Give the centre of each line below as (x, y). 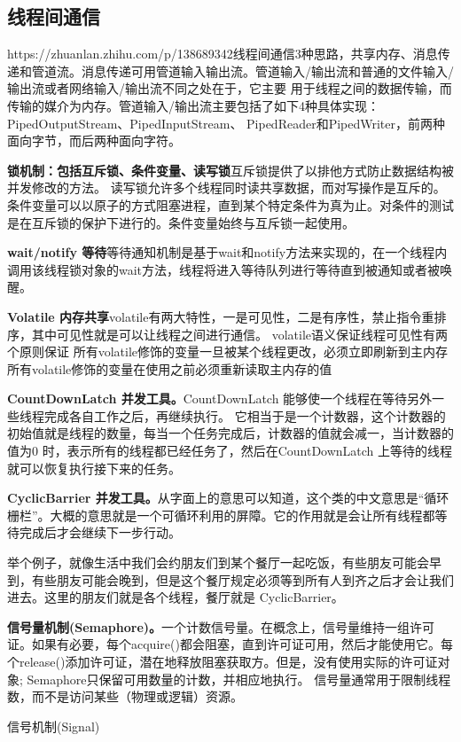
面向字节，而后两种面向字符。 (94, 141)
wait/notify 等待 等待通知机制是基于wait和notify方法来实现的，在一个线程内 (227, 252)
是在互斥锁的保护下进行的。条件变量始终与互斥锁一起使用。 (181, 222)
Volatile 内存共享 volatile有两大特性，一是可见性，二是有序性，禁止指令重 (221, 316)
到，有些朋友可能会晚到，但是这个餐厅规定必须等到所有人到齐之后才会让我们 (230, 579)
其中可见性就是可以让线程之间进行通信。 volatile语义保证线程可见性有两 (239, 334)
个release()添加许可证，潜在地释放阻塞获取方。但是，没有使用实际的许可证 (223, 662)
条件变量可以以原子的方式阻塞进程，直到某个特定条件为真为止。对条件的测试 (230, 204)
